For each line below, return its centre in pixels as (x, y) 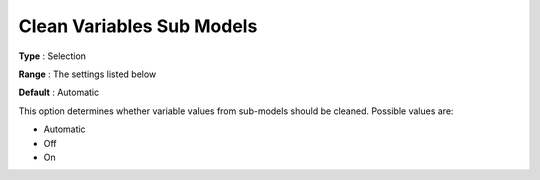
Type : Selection (52, 56)
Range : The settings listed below (87, 74)
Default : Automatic (59, 92)
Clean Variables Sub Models (138, 26)
